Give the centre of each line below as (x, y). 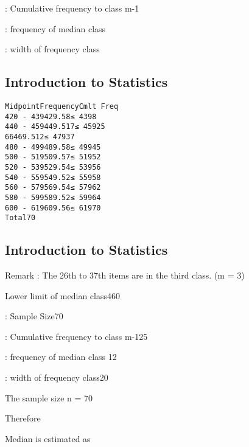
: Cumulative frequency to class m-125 (76, 336)
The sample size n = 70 (49, 397)
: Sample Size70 (34, 316)
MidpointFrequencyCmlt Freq (62, 106)
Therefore (23, 418)
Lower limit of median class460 (62, 295)
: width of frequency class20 (57, 377)
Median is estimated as (48, 438)
